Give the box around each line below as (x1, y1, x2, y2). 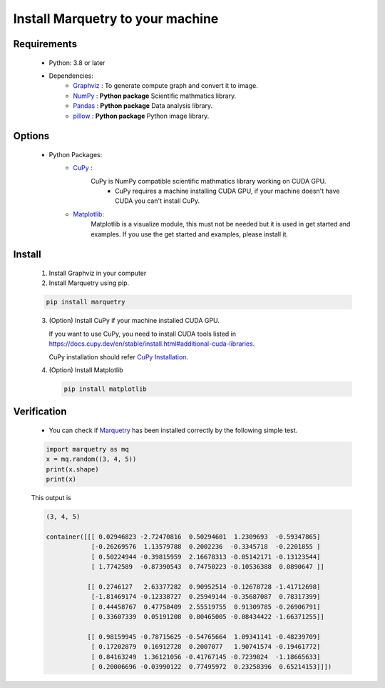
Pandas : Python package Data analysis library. (73, 101, 213, 110)
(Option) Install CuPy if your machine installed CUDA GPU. (48, 316, 220, 325)
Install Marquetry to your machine (13, 11, 219, 26)
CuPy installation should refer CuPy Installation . (48, 352, 189, 361)
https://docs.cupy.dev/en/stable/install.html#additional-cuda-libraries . (48, 339, 255, 348)
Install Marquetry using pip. (48, 279, 130, 287)
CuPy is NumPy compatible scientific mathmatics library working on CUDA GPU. (91, 176, 327, 185)
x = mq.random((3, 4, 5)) (46, 455, 137, 464)
